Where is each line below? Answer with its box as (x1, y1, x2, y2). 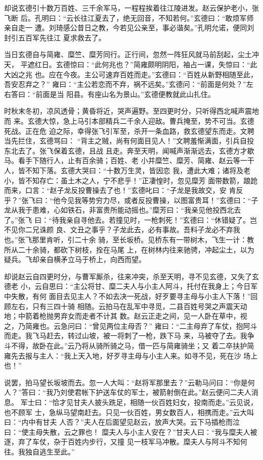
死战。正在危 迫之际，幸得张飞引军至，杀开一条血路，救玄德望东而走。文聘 (4, 125, 254, 136)
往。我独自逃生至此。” (4, 446, 75, 456)
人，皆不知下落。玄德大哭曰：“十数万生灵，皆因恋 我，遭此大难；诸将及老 (4, 165, 251, 175)
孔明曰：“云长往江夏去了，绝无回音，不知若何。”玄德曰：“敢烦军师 (34, 12, 254, 23)
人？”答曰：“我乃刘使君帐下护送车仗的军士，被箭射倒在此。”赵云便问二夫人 (4, 387, 251, 397)
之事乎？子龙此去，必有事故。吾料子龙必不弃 (84, 224, 233, 235)
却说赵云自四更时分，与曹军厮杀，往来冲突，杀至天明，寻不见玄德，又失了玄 (4, 271, 259, 281)
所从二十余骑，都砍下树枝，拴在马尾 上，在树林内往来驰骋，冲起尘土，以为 (4, 244, 254, 254)
